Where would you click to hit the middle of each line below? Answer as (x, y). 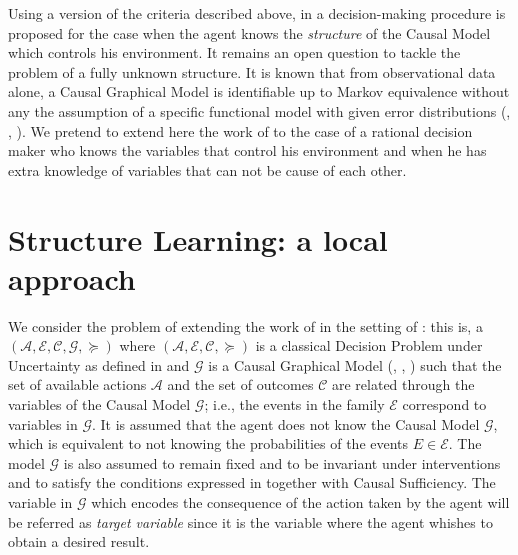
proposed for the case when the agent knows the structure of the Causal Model (249, 32)
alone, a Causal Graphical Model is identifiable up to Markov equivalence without (259, 91)
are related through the (403, 384)
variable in (40, 502)
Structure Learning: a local (198, 238)
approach (72, 277)
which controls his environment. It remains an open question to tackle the (234, 52)
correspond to (444, 404)
